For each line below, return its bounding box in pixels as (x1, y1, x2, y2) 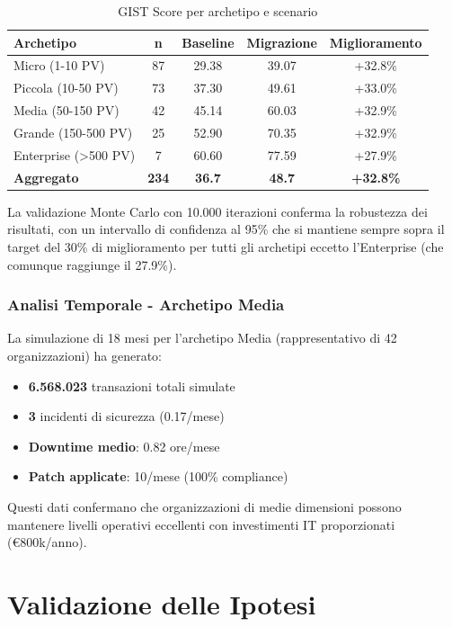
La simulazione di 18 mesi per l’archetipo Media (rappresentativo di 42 (7, 328, 397, 347)
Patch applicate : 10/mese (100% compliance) (28, 467, 288, 486)
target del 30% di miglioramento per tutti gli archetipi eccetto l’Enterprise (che (7, 237, 444, 255)
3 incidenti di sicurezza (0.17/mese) (28, 407, 225, 425)
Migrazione (246, 32, 317, 51)
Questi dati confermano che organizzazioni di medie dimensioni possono (7, 497, 402, 515)
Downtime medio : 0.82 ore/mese (28, 436, 220, 455)
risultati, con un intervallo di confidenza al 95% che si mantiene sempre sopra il (7, 219, 445, 238)
